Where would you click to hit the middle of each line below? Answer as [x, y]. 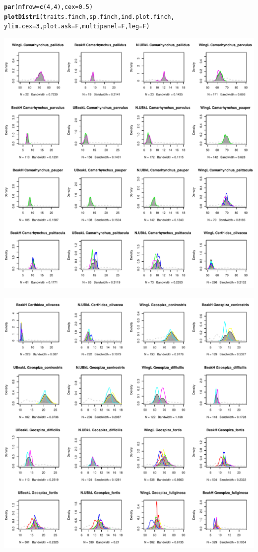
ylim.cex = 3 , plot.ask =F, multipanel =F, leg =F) [77, 27]
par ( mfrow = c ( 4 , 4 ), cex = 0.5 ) [49, 7]
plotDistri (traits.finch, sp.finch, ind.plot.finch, [89, 17]
